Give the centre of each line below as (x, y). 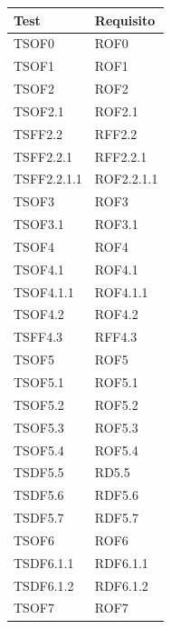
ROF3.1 (116, 224)
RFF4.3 (116, 337)
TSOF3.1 (39, 224)
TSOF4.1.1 (44, 291)
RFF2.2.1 (121, 156)
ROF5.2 (116, 404)
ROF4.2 (116, 314)
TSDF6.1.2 (44, 585)
